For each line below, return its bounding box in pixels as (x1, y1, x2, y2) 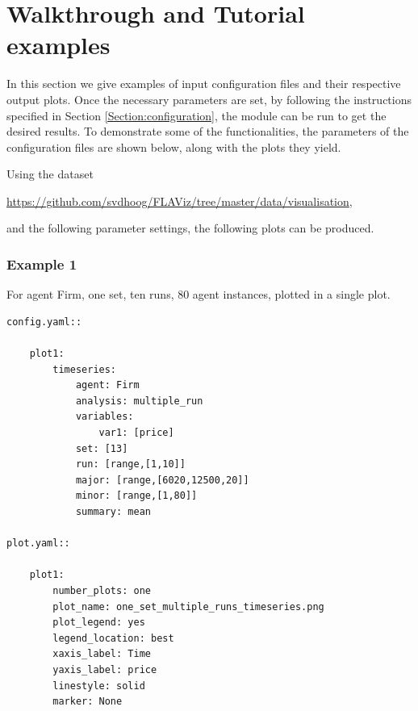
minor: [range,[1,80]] (75, 490, 198, 502)
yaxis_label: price (52, 663, 157, 675)
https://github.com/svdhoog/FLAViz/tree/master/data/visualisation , (6, 192, 353, 209)
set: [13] (75, 442, 128, 454)
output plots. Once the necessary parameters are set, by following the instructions (6, 90, 412, 107)
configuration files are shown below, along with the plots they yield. (6, 138, 341, 155)
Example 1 (6, 253, 77, 274)
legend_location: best (52, 632, 174, 644)
